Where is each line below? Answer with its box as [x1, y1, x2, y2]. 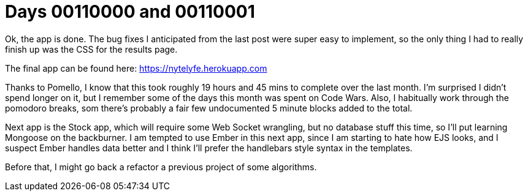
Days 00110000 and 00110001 [5, 1, 255, 22]
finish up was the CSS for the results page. [5, 43, 178, 55]
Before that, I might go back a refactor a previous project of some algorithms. [5, 161, 317, 172]
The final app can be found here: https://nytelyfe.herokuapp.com [5, 62, 267, 73]
